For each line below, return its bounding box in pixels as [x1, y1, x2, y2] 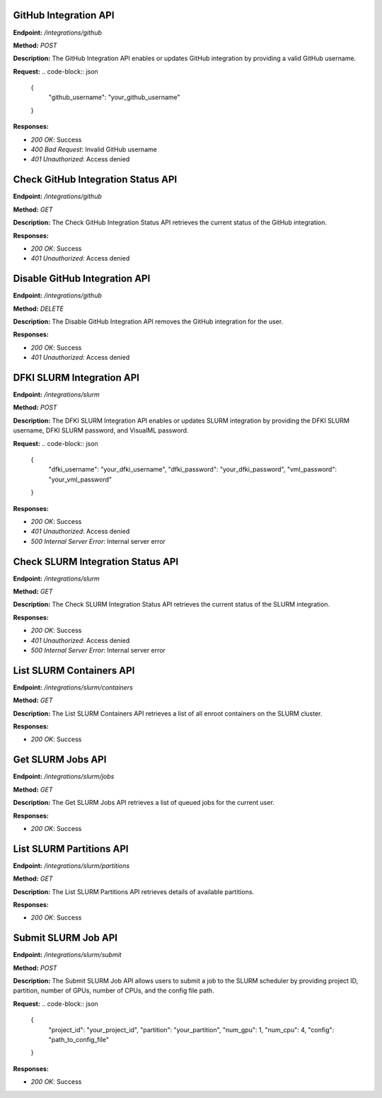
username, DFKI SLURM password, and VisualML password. [13, 426, 189, 435]
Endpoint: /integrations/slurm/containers [13, 683, 134, 692]
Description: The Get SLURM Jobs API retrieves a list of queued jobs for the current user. [13, 799, 275, 807]
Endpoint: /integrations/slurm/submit [13, 951, 122, 959]
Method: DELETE [13, 304, 64, 313]
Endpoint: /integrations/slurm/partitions [13, 861, 130, 870]
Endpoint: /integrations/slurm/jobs [13, 772, 115, 781]
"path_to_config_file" [48, 1036, 110, 1044]
